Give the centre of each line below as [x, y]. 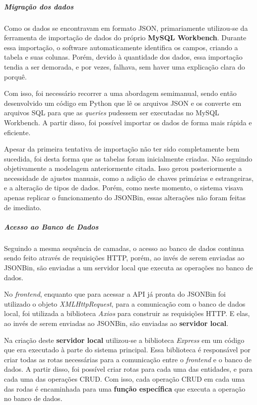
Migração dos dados [39, 6]
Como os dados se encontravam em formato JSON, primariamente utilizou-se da [126, 28]
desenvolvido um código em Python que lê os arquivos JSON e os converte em [123, 103]
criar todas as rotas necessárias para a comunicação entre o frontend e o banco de [128, 359]
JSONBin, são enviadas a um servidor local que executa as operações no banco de [128, 267]
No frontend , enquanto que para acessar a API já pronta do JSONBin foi [115, 294]
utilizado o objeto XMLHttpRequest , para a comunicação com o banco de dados [125, 303]
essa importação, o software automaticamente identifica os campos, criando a [121, 47]
